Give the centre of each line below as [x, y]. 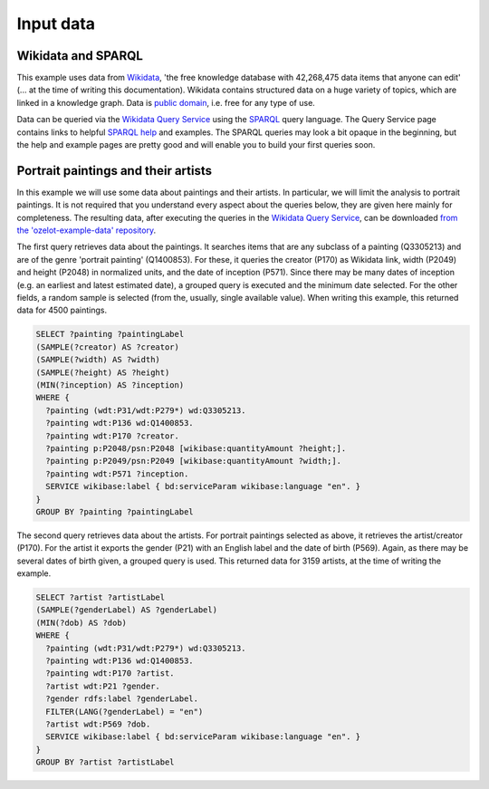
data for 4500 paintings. [62, 310]
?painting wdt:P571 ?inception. [117, 474]
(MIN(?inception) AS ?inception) [110, 385]
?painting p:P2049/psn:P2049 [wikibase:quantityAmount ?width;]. [194, 461]
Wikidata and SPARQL [80, 56]
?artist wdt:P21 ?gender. [103, 686]
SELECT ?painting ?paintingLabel [110, 334]
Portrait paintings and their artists [115, 171]
